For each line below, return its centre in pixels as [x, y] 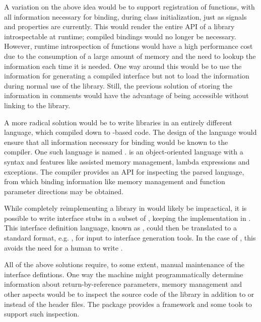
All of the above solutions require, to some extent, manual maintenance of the [124, 264]
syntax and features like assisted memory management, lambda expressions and [127, 161]
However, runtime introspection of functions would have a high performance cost [128, 46]
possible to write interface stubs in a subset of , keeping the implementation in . [127, 218]
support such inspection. [42, 314]
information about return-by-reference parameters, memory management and [123, 284]
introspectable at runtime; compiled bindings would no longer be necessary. [120, 36]
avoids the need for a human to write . [63, 247]
